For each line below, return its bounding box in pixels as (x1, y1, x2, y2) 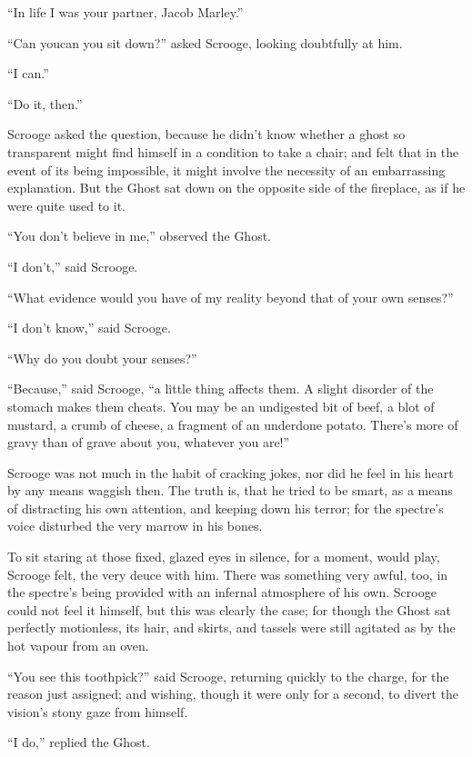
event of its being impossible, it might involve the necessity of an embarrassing (7, 160, 446, 179)
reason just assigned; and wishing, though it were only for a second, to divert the (7, 684, 459, 703)
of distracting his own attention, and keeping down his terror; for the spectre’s (7, 498, 444, 517)
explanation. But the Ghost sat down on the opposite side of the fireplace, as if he (7, 178, 466, 197)
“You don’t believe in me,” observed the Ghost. (7, 226, 272, 245)
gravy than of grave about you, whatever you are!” (7, 433, 290, 452)
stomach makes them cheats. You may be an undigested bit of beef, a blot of (7, 396, 435, 415)
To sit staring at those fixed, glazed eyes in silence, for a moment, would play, (7, 547, 440, 566)
